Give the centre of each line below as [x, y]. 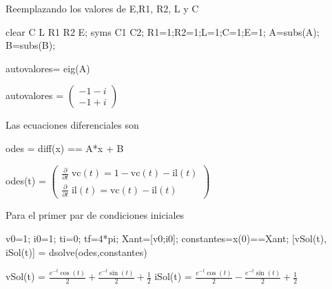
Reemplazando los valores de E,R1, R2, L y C [102, 8]
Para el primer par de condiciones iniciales [95, 215]
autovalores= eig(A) [48, 68]
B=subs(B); [31, 45]
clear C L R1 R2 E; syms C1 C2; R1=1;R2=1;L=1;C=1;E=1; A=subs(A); [163, 31]
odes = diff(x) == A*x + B [65, 148]
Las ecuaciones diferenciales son [72, 125]
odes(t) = [26, 180]
